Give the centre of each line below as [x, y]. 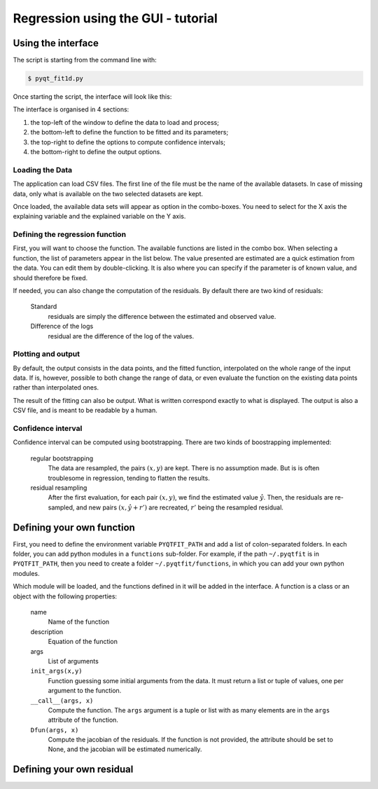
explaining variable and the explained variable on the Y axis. [99, 217]
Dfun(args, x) [55, 730]
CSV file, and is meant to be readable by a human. [85, 411]
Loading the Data [43, 170]
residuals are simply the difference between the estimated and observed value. [162, 316]
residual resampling [59, 488]
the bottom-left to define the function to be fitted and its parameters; [129, 132]
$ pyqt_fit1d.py [56, 78]
